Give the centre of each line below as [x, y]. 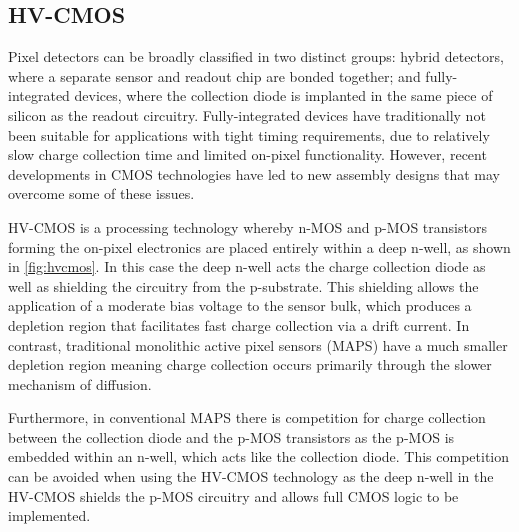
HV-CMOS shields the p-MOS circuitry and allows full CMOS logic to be [233, 495]
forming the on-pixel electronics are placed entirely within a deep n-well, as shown [259, 246]
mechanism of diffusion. [80, 383]
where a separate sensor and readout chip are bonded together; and [214, 75]
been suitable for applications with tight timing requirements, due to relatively [249, 134]
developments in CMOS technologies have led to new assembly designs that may [254, 173]
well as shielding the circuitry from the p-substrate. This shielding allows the [243, 285]
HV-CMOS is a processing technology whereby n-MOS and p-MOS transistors [247, 226]
